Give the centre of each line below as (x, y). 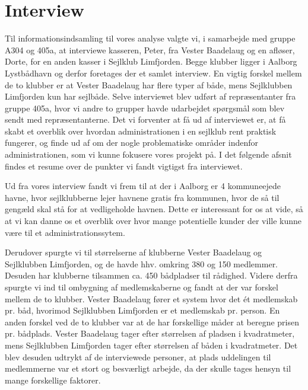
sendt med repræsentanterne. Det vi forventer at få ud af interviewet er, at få (145, 119)
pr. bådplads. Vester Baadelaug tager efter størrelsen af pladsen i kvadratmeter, (150, 333)
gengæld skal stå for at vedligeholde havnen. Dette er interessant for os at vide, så (154, 209)
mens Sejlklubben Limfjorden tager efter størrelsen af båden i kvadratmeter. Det (151, 345)
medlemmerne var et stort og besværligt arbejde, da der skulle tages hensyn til (148, 368)
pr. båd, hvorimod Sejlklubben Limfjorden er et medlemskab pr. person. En (142, 310)
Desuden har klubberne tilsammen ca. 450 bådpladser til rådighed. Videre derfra (151, 275)
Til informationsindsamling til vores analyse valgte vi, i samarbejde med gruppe (150, 38)
